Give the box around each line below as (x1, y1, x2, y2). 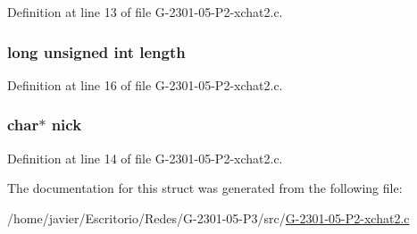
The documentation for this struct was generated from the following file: (7, 179, 403, 197)
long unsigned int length (7, 40, 186, 63)
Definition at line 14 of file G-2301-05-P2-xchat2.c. (7, 148, 283, 167)
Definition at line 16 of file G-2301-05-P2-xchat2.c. (7, 75, 283, 94)
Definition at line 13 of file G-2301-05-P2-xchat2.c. (7, 3, 283, 21)
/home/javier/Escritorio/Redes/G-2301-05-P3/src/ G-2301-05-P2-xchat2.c (7, 208, 410, 227)
